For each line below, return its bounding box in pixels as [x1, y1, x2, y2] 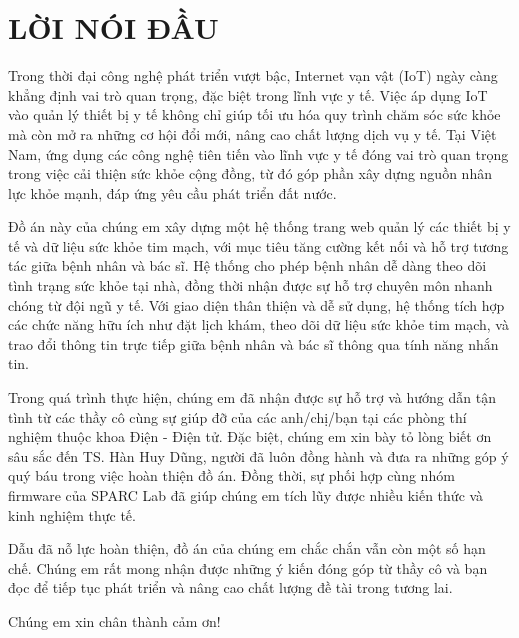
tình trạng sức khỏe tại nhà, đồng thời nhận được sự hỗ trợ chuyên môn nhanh [8, 275, 493, 296]
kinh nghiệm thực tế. [8, 504, 136, 525]
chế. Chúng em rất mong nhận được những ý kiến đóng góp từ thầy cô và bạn [8, 557, 488, 578]
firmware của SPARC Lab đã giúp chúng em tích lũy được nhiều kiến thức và [8, 485, 484, 505]
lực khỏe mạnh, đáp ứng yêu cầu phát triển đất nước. [8, 182, 337, 203]
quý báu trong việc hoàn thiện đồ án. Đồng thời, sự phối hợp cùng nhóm [8, 465, 455, 486]
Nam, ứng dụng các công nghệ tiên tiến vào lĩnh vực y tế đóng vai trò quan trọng [8, 143, 509, 164]
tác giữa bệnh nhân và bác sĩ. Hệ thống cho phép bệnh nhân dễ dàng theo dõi [8, 255, 487, 276]
